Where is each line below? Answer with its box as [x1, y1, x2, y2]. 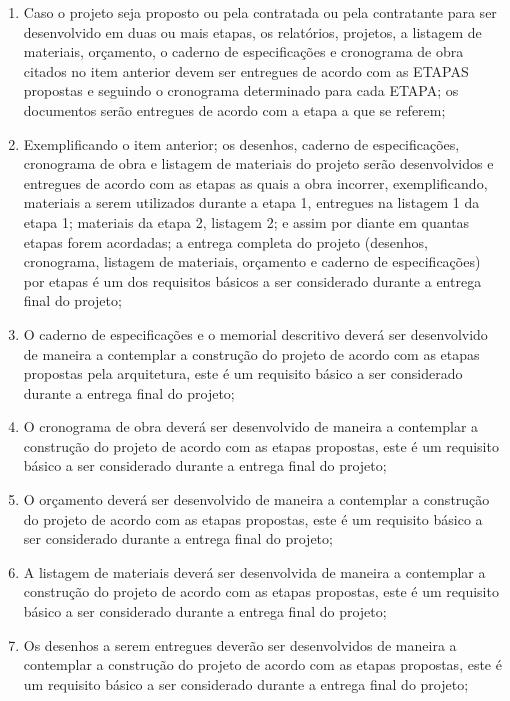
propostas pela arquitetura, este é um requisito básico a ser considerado [23, 363, 463, 384]
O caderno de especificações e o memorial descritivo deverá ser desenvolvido [23, 323, 488, 344]
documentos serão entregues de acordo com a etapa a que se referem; [23, 99, 446, 120]
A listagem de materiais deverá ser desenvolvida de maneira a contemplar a [23, 561, 486, 582]
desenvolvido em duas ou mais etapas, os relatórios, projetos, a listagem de [23, 21, 482, 42]
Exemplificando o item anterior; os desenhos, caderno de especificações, [23, 133, 460, 154]
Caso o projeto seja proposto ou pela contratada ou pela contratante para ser [23, 2, 497, 22]
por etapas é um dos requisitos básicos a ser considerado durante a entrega [23, 270, 482, 291]
